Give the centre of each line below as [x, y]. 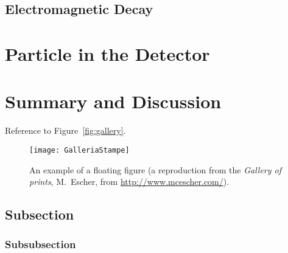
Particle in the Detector [107, 53]
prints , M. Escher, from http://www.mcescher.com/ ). [129, 182]
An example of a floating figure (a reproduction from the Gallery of [155, 169]
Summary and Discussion [113, 101]
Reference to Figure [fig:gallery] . [65, 130]
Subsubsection [40, 244]
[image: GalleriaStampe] [79, 150]
